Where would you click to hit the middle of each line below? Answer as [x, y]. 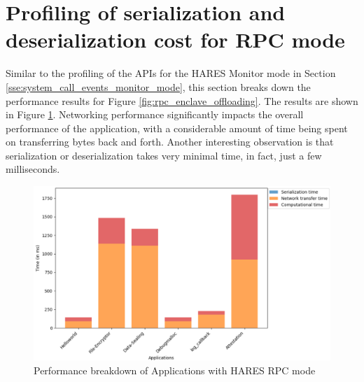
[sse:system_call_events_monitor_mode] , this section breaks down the [158, 86]
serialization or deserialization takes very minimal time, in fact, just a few [164, 155]
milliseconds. [33, 169]
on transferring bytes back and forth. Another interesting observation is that [170, 142]
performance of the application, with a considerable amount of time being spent [177, 128]
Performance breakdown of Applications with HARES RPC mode [175, 370]
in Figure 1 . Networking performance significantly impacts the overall [155, 114]
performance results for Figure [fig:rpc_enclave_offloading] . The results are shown [182, 100]
